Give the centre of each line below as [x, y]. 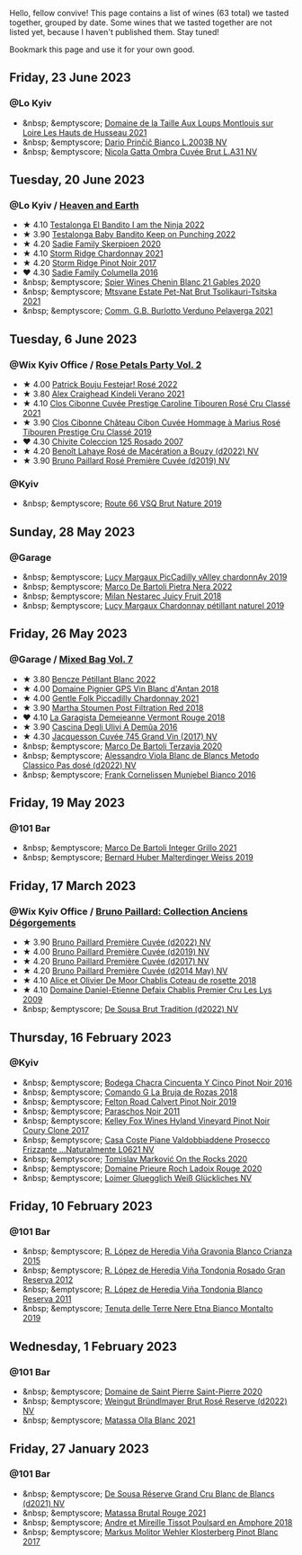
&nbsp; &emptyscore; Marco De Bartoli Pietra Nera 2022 [127, 587]
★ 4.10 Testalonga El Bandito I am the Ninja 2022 [113, 225]
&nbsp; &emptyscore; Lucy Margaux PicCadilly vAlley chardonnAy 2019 [155, 577]
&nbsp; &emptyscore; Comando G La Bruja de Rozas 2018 [130, 1092]
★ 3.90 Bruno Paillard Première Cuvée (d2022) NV [116, 942]
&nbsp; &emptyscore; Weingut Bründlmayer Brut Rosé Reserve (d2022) [155, 1401]
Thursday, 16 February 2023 [91, 1037]
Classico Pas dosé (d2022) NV [79, 765]
